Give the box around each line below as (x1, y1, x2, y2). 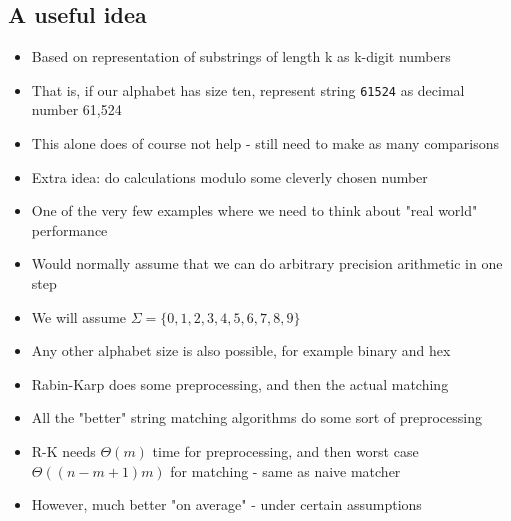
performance (31, 219, 108, 240)
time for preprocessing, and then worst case (152, 440, 419, 461)
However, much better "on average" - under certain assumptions (31, 494, 422, 515)
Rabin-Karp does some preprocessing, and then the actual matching (31, 373, 449, 394)
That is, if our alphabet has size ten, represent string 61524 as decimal (31, 79, 465, 100)
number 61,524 (31, 99, 122, 120)
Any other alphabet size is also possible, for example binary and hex (31, 340, 451, 361)
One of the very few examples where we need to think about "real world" (31, 200, 478, 221)
